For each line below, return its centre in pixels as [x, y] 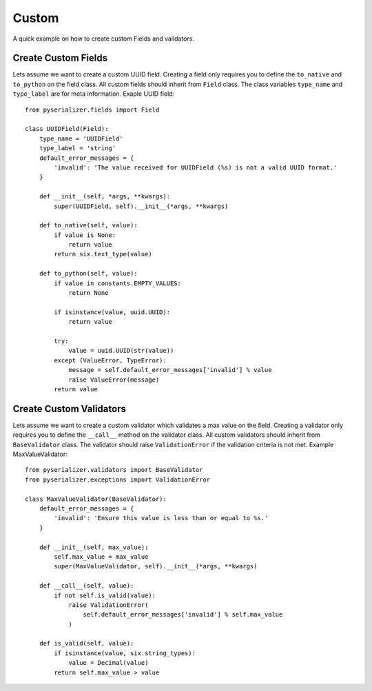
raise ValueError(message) [114, 380]
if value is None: [85, 235]
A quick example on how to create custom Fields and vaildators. [103, 39]
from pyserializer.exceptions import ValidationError [117, 479]
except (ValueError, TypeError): [110, 360]
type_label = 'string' [77, 148]
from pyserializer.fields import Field [92, 110]
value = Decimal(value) [108, 663]
